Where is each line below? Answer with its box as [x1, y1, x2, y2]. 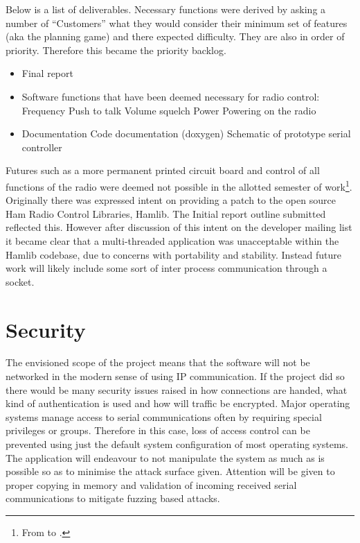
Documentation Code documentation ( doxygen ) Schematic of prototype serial [21, 126, 351, 141]
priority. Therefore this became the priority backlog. [6, 42, 226, 57]
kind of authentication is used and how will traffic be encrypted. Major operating [6, 396, 350, 411]
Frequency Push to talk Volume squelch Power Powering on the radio [21, 103, 316, 117]
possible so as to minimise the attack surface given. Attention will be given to [6, 464, 335, 479]
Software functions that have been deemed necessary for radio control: [21, 89, 320, 103]
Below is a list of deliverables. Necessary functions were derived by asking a [6, 2, 326, 16]
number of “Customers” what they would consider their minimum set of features [6, 15, 348, 30]
